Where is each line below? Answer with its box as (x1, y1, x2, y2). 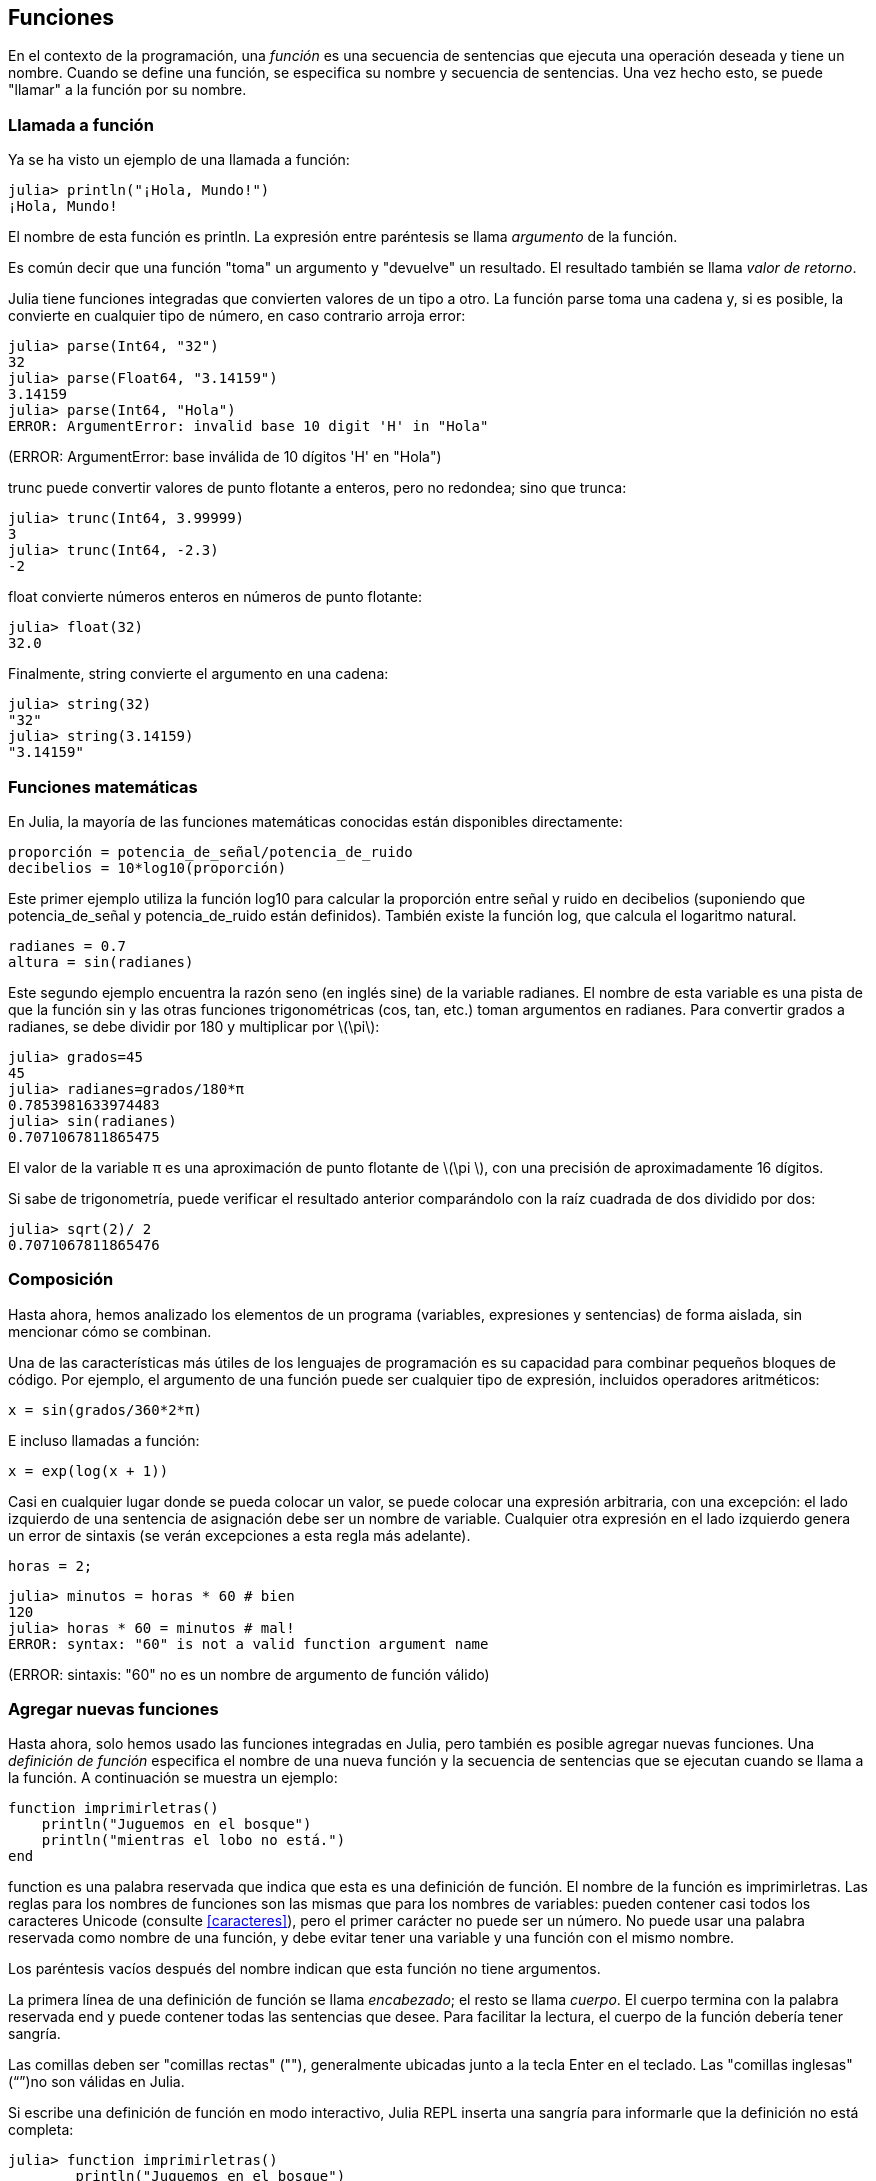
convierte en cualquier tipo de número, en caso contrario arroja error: (8, 307, 466, 325)
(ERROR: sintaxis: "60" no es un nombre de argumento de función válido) (8, 1665, 490, 1683)
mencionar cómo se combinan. (8, 1322, 212, 1340)
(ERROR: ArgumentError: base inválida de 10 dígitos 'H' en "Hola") (8, 448, 442, 466)
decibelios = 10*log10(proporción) (8, 859, 287, 876)
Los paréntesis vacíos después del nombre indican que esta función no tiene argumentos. (8, 1960, 601, 1978)
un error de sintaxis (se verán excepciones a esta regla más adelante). (8, 1526, 471, 1544)
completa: (8, 2121, 74, 2139)
